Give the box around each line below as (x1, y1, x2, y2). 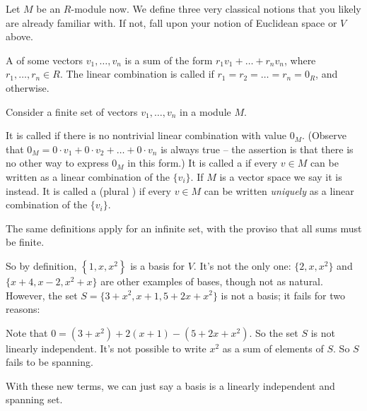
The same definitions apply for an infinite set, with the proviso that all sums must (6, 220, 362, 235)
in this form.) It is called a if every (127, 155, 278, 170)
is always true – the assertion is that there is (161, 141, 354, 156)
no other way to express (6, 155, 109, 170)
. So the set (249, 325, 298, 340)
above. (6, 29, 33, 44)
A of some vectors (6, 52, 83, 67)
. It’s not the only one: (193, 258, 291, 273)
